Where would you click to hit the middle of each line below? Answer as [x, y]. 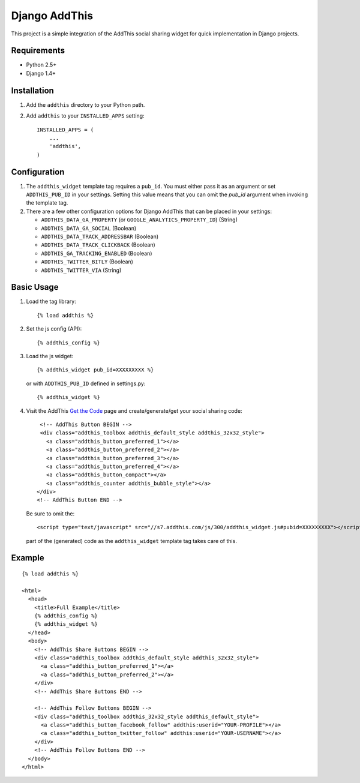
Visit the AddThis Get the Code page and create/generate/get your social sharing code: [134, 410]
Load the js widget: [50, 356]
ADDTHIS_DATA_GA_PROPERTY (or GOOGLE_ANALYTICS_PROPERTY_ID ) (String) [139, 220]
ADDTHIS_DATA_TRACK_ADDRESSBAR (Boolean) [100, 236]
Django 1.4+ [41, 73]
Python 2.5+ [41, 65]
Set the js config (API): [54, 329]
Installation [32, 90]
